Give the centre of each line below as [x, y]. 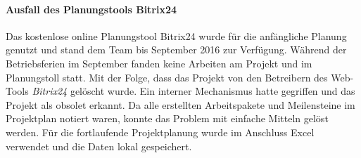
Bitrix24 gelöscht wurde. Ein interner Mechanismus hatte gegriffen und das [194, 91]
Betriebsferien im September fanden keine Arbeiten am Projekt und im [159, 63]
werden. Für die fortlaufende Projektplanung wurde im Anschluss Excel [160, 132]
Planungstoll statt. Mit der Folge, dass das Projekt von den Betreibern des [167, 77]
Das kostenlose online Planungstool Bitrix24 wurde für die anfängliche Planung [176, 35]
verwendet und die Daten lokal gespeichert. [99, 146]
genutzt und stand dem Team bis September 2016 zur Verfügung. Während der [176, 50]
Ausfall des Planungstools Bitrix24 [91, 9]
